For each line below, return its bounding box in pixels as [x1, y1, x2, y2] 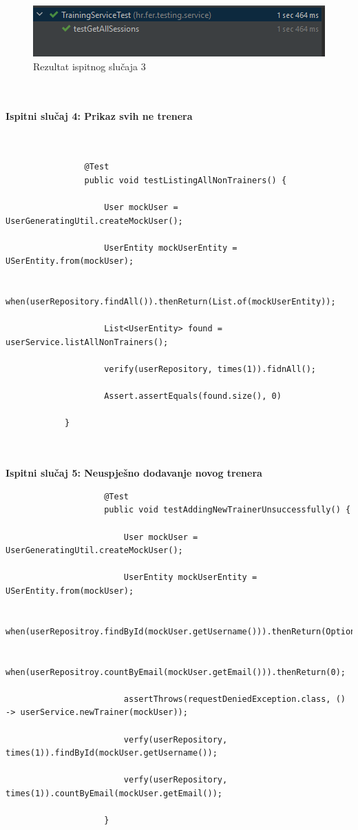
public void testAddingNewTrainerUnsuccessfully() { [104, 505, 351, 515]
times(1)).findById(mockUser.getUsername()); [6, 748, 218, 758]
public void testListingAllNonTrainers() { [84, 175, 287, 185]
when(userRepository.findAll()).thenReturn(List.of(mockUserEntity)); [6, 297, 336, 307]
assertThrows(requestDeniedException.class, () [123, 694, 346, 704]
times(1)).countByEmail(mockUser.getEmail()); [6, 788, 222, 798]
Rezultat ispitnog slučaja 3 [33, 59, 146, 73]
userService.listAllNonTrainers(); [6, 337, 169, 347]
